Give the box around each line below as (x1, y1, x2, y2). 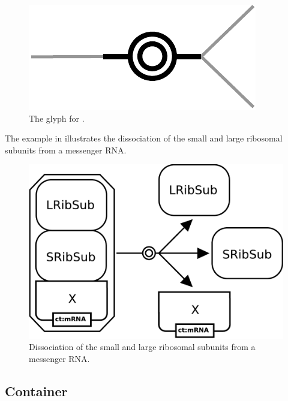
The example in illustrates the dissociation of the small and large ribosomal (5, 132, 283, 144)
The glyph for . (29, 111, 85, 124)
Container (5, 381, 68, 400)
